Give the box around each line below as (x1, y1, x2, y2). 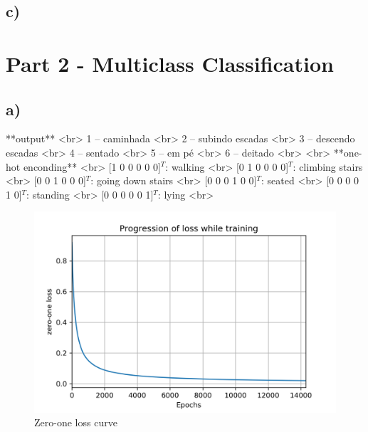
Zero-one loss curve (34, 415, 117, 430)
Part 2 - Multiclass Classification (6, 48, 334, 78)
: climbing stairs (293, 159, 363, 174)
